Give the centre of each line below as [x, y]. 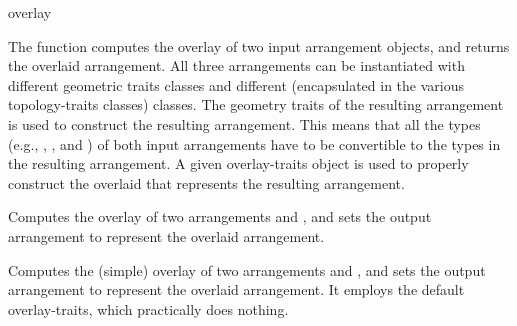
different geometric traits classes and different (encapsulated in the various [236, 84]
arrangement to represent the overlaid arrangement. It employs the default [236, 289]
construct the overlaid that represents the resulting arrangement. [206, 182]
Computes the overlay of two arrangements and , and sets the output [220, 216]
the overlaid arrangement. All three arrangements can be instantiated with [236, 65]
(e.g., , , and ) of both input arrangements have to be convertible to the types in [254, 143]
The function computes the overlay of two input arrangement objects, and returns [259, 45]
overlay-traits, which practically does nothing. [148, 308]
